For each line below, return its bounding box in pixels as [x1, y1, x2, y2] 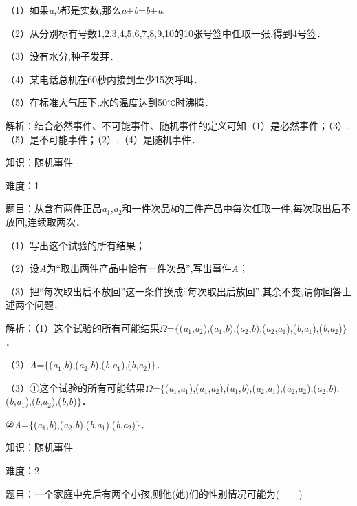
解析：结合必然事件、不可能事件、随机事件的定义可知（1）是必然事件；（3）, [6, 118, 350, 132]
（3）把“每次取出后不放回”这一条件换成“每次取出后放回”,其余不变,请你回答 [6, 284, 343, 298]
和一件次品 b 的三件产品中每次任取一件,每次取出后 [122, 201, 341, 215]
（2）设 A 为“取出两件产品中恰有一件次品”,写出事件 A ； [6, 261, 248, 275]
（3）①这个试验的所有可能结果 [6, 380, 145, 394]
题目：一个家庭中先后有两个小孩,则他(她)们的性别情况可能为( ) [6, 486, 303, 500]
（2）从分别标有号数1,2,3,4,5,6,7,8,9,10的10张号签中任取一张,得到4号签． [6, 25, 326, 40]
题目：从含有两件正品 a [6, 201, 107, 215]
